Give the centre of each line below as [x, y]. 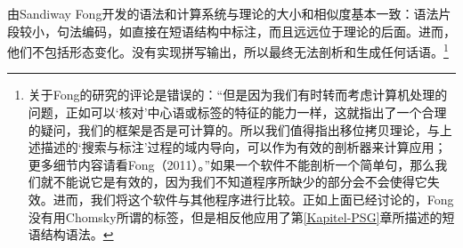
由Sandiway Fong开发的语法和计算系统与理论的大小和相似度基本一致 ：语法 [223, 13]
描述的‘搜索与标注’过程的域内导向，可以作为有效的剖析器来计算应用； [244, 147]
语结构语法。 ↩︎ [71, 234]
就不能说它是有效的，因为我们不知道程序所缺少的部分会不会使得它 [234, 182]
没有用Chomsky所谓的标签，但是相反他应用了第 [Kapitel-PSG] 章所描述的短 [241, 216]
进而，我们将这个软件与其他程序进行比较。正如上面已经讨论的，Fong [253, 199]
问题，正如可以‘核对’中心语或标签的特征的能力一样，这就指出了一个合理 [237, 112]
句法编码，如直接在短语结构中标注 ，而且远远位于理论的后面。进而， [256, 31]
